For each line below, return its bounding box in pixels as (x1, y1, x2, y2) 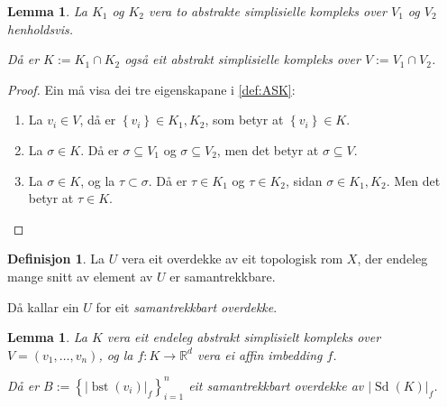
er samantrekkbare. (169, 266, 276, 285)
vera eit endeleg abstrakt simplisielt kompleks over (106, 328, 381, 347)
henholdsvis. (7, 19, 73, 38)
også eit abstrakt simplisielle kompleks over (124, 50, 360, 69)
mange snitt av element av (7, 266, 153, 285)
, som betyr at (205, 110, 284, 129)
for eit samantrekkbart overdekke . (96, 297, 278, 316)
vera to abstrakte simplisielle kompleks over (149, 2, 387, 20)
